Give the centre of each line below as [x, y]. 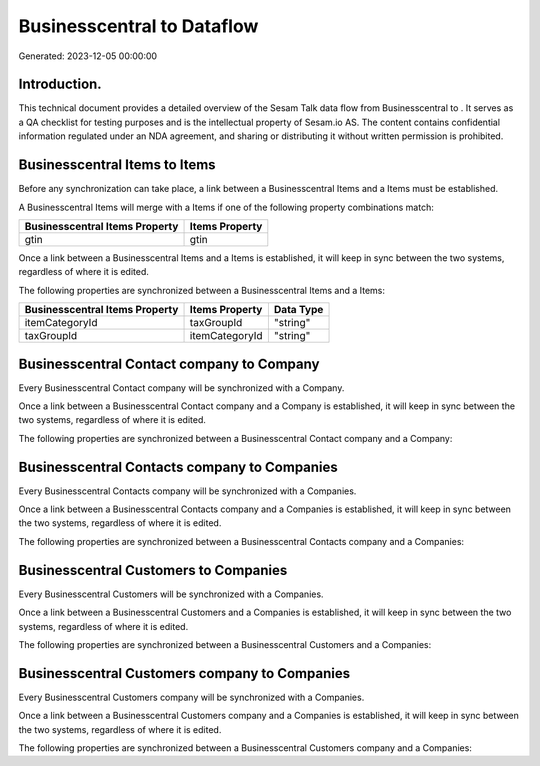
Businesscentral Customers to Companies [153, 570]
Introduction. [60, 84]
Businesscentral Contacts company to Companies [178, 466]
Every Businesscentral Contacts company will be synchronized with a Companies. [187, 491]
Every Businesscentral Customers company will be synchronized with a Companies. [191, 697]
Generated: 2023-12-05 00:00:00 [88, 56]
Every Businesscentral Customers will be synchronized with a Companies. [171, 594]
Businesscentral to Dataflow [138, 26]
